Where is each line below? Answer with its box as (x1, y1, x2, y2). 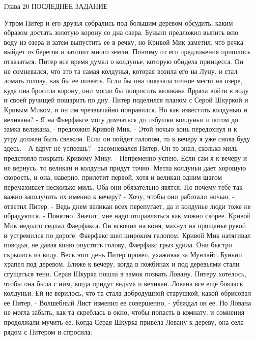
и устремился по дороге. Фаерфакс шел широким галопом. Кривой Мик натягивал (4, 230, 251, 240)
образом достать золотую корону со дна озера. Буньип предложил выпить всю (4, 27, 238, 37)
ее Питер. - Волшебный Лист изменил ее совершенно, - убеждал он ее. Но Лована (4, 297, 251, 307)
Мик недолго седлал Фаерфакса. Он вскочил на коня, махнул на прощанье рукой (4, 220, 246, 231)
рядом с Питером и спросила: (4, 326, 92, 337)
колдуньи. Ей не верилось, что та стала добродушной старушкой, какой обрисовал (4, 288, 251, 298)
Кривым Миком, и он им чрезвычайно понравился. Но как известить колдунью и (4, 104, 247, 114)
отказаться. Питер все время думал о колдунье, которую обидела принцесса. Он (4, 56, 244, 66)
